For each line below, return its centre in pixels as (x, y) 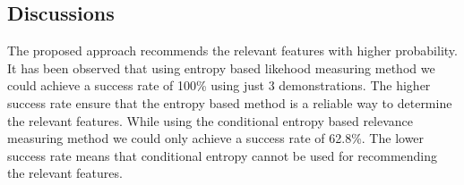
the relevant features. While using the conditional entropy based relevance (211, 120)
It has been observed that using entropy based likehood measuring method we (221, 67)
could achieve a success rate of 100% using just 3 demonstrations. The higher (219, 85)
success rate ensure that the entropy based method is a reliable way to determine (230, 102)
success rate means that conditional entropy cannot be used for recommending (223, 155)
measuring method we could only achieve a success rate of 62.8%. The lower (216, 138)
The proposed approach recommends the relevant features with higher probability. (232, 50)
